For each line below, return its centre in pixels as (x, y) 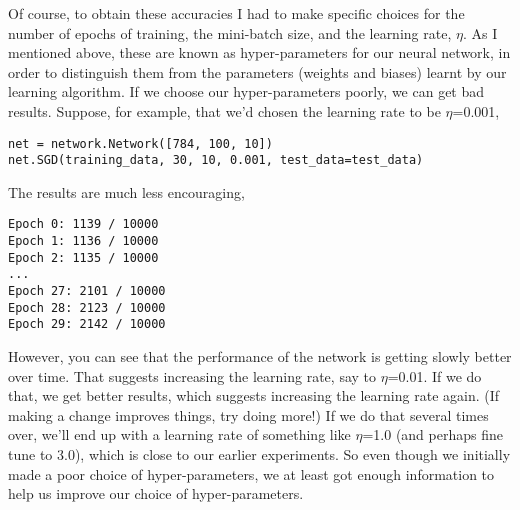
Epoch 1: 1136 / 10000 (83, 241)
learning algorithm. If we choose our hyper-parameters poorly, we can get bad (246, 91)
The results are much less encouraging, (126, 191)
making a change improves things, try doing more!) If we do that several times (248, 414)
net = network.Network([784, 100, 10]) (140, 143)
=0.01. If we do (434, 375)
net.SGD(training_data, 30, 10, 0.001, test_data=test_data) (216, 160)
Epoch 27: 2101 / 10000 (87, 291)
